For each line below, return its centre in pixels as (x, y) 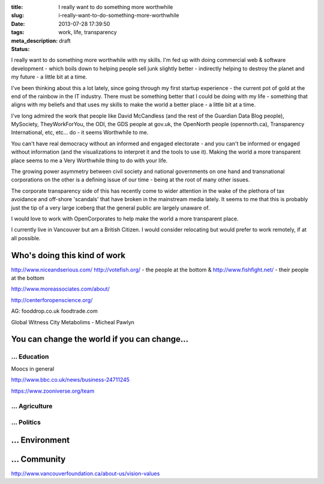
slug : (17, 16)
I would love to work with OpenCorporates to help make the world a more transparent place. (125, 219)
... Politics (26, 422)
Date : (18, 23)
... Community (38, 459)
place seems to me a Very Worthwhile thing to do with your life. (89, 160)
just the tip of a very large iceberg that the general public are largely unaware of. (110, 208)
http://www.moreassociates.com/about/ (61, 289)
